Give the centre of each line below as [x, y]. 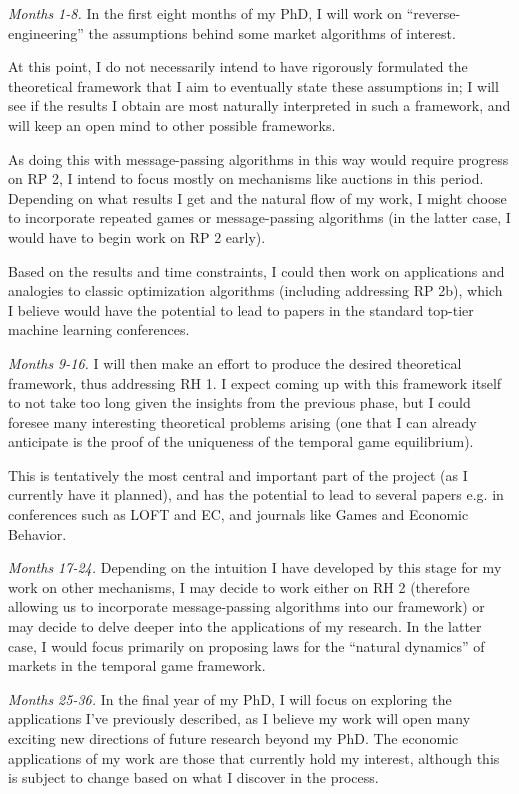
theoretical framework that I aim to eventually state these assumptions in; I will [253, 85]
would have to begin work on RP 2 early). [137, 236]
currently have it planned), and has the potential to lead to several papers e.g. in [256, 494]
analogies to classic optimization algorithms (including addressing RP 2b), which [255, 290]
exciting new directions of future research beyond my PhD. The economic [233, 738]
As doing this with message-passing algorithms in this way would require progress [258, 158]
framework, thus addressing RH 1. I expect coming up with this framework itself [255, 382]
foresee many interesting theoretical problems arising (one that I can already [242, 421]
